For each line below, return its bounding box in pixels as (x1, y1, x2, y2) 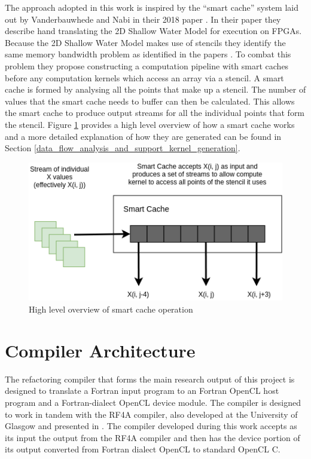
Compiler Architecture (5, 338, 196, 362)
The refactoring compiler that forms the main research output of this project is (5, 372, 295, 385)
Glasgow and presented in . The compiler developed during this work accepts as (5, 420, 297, 432)
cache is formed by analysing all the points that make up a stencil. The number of (5, 83, 306, 96)
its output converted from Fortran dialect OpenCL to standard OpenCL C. (5, 443, 280, 455)
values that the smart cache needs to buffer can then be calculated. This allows (5, 94, 295, 107)
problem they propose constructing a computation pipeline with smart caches (5, 59, 289, 72)
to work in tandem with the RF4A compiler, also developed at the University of (5, 408, 298, 420)
